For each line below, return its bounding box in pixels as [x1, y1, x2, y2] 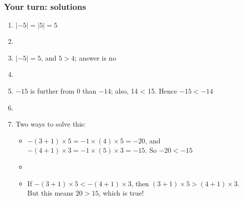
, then [131, 178, 149, 188]
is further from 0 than [30, 86, 97, 96]
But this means [27, 188, 73, 198]
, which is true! [99, 188, 144, 198]
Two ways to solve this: [15, 119, 86, 129]
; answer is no [74, 52, 116, 63]
